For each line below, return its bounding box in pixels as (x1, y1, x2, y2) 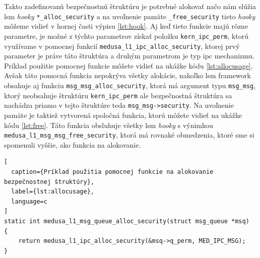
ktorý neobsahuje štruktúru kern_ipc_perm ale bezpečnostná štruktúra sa (4, 90, 232, 100)
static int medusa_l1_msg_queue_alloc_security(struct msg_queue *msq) (4, 217, 249, 225)
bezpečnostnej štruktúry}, (4, 178, 94, 185)
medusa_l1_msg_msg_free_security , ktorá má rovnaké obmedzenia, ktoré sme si (4, 130, 254, 140)
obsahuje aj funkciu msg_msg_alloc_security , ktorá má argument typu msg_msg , (4, 80, 256, 90)
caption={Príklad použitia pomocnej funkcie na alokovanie (11, 168, 214, 175)
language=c (11, 198, 47, 205)
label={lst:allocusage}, (11, 188, 94, 196)
